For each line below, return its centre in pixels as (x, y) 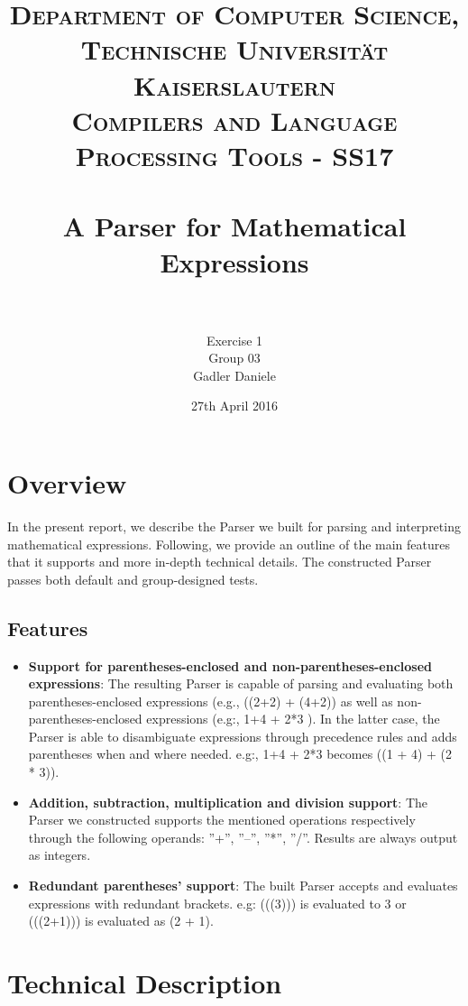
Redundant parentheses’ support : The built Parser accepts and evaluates (243, 886)
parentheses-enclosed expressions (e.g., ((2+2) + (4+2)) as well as (211, 701)
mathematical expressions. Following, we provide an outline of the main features (229, 544)
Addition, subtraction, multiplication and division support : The (228, 802)
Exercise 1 (234, 340)
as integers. (60, 855)
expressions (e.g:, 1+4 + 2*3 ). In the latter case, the (293, 719)
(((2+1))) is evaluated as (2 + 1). (121, 921)
